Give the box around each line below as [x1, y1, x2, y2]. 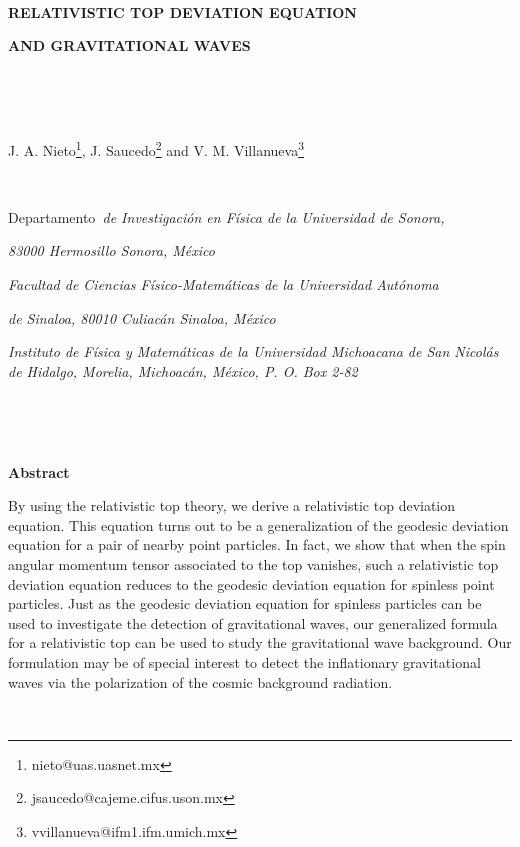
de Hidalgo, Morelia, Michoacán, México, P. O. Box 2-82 [8, 360, 358, 381]
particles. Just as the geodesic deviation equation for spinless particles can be [8, 593, 482, 614]
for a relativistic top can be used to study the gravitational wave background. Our [8, 632, 512, 653]
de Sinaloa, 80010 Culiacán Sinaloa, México [8, 307, 276, 328]
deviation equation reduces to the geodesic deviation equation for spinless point [8, 573, 495, 594]
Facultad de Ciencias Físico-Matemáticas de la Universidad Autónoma [8, 274, 439, 294]
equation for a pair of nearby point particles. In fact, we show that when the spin [8, 534, 506, 555]
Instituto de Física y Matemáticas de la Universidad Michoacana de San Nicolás [8, 341, 499, 362]
